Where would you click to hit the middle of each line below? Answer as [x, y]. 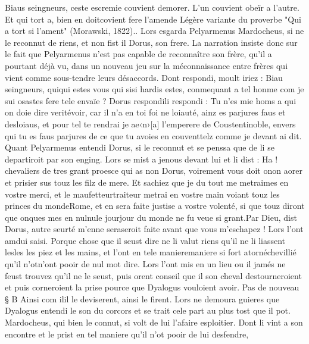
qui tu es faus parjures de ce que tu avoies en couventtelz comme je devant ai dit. [153, 135]
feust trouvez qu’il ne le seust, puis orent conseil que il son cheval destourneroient [153, 275]
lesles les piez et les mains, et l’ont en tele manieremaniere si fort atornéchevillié [151, 252]
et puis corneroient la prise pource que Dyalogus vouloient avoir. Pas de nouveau [152, 287]
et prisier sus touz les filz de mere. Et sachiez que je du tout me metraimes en [147, 182]
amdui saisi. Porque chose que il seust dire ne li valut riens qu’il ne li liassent [145, 240]
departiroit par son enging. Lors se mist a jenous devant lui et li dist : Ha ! [141, 159]
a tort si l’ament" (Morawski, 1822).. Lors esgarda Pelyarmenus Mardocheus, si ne [154, 31]
